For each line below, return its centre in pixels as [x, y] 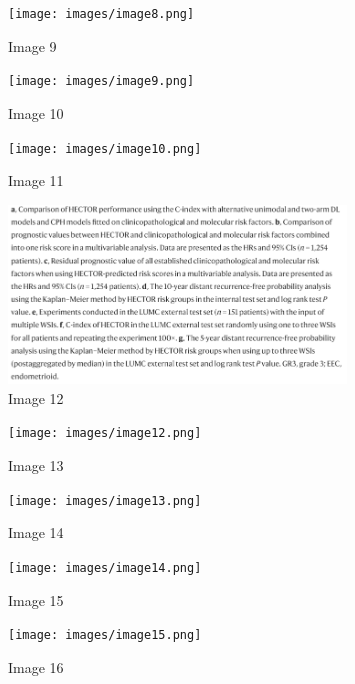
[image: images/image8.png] [101, 14]
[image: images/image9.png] [101, 81]
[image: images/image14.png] [105, 567]
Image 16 [36, 666]
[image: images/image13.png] [105, 500]
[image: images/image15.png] [105, 635]
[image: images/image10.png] [105, 148]
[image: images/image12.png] [105, 433]
